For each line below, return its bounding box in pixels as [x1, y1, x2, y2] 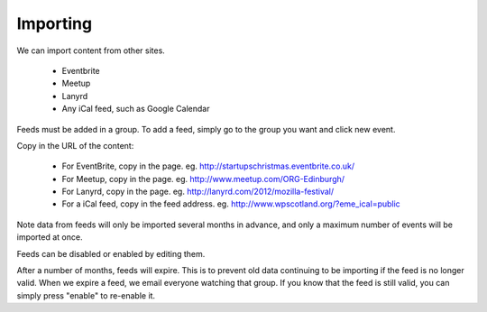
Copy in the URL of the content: [16, 140, 134, 151]
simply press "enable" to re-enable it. [16, 289, 156, 301]
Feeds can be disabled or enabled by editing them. [16, 248, 206, 259]
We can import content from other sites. [16, 45, 166, 56]
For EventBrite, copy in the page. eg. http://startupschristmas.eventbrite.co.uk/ [61, 161, 355, 171]
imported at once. [16, 232, 83, 243]
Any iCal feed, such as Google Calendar [61, 104, 210, 115]
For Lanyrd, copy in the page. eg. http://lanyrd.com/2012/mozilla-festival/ [61, 186, 335, 197]
